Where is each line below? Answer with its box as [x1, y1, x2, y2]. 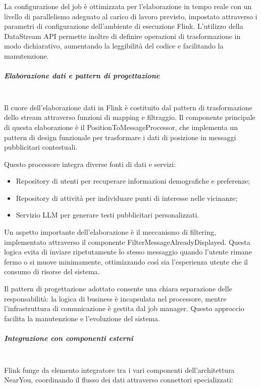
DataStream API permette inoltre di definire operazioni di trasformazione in [4, 30, 241, 41]
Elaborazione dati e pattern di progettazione [4, 70, 160, 81]
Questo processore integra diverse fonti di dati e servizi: [4, 158, 176, 169]
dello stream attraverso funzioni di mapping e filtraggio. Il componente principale [4, 112, 255, 122]
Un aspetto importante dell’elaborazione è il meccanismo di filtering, [4, 227, 216, 237]
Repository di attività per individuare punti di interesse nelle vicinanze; [16, 192, 238, 203]
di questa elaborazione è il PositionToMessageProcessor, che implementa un [4, 121, 238, 132]
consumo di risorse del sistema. [4, 266, 100, 277]
